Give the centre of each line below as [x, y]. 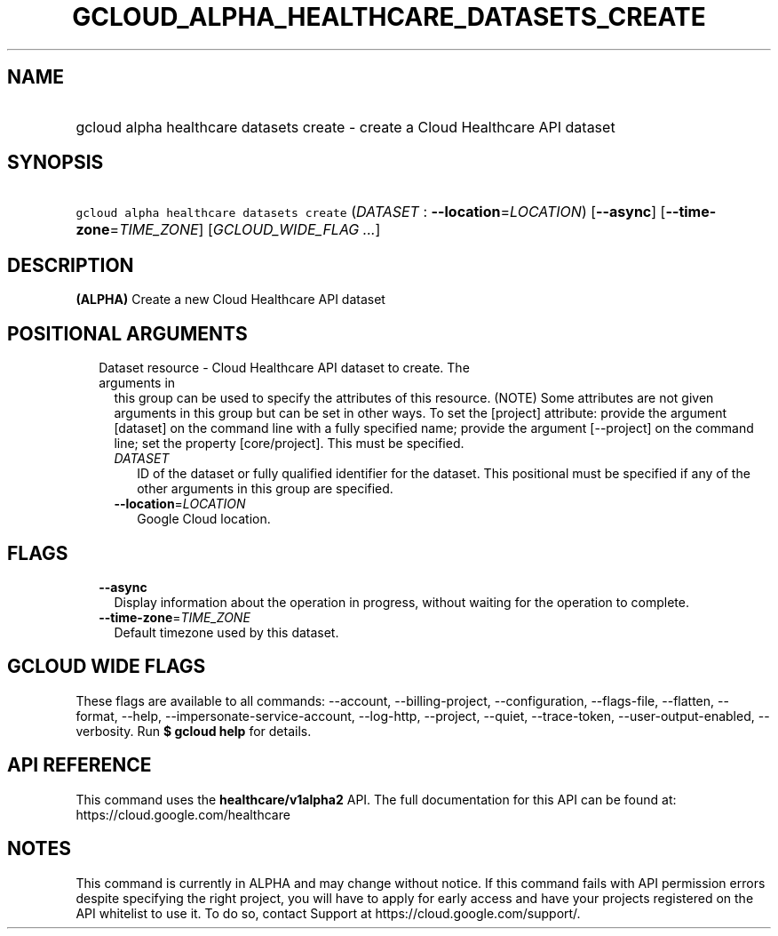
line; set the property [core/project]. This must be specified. [289, 444]
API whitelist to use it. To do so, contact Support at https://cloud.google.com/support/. [328, 913]
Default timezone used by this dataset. [226, 632]
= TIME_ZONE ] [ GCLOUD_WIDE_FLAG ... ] [245, 230]
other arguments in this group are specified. [265, 489]
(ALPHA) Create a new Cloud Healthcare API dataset [230, 300]
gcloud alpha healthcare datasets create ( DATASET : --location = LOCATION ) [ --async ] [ [371, 212]
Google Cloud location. [204, 519]
